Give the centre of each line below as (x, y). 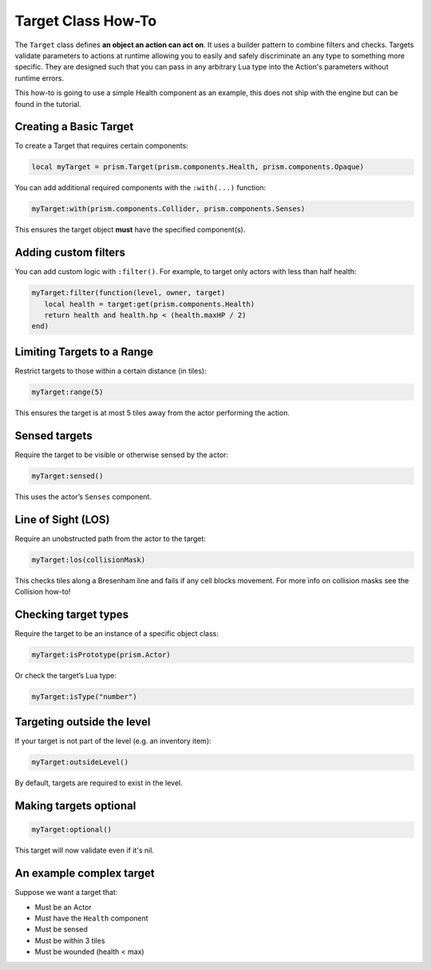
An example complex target (85, 874)
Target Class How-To (86, 21)
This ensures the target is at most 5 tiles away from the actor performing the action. (152, 412)
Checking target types (72, 614)
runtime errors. (39, 78)
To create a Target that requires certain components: (102, 146)
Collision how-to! (43, 592)
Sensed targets (53, 435)
